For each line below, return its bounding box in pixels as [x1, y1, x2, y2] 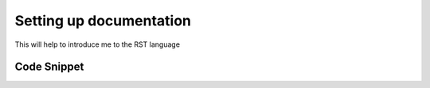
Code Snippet [14, 60, 84, 74]
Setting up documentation [14, 12, 191, 29]
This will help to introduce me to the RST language [14, 40, 181, 49]
